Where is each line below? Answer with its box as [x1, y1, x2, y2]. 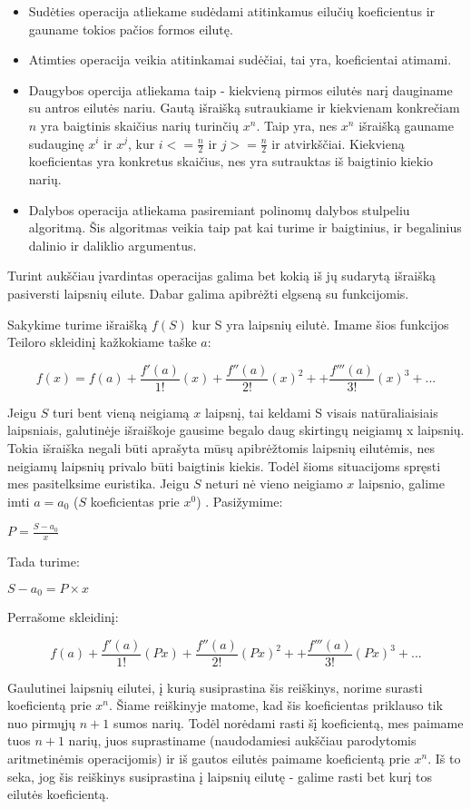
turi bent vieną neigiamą [53, 402, 190, 421]
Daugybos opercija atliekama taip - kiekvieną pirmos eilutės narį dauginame [28, 80, 453, 99]
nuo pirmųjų [7, 713, 76, 732]
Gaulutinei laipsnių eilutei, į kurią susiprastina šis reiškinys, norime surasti [7, 677, 423, 696]
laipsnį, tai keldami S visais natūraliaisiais [204, 402, 438, 421]
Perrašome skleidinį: [7, 607, 119, 626]
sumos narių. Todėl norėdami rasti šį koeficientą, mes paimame [113, 713, 464, 732]
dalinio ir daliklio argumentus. [28, 235, 197, 254]
